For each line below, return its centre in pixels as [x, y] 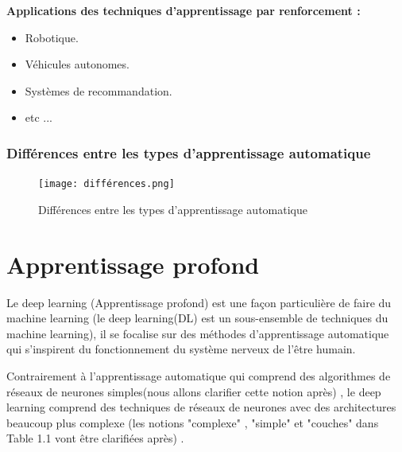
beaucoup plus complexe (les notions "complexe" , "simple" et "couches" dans [193, 422]
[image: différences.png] [106, 184]
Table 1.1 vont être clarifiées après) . [95, 438]
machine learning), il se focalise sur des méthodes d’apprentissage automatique [198, 333]
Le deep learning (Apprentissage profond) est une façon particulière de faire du [199, 302]
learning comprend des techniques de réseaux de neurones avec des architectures [201, 407]
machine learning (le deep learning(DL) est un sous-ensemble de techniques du [197, 318]
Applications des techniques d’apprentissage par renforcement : [184, 10]
